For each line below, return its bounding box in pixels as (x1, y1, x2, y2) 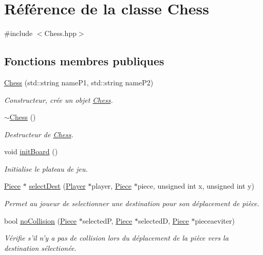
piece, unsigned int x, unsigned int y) (137, 180, 254, 191)
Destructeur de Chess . (4, 129, 73, 139)
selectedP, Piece (82, 215, 133, 226)
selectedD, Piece (138, 215, 189, 226)
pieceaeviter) (195, 215, 235, 226)
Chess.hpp (44, 28, 77, 39)
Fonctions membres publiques (4, 53, 164, 69)
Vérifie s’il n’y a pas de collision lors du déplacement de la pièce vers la (4, 232, 229, 243)
